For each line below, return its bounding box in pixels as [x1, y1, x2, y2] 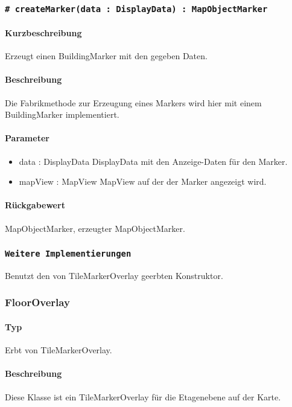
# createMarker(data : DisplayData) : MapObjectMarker [5, 4, 268, 14]
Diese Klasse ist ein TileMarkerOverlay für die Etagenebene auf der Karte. [5, 390, 281, 403]
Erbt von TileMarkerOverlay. [5, 344, 112, 356]
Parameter [5, 132, 49, 144]
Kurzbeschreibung [5, 27, 82, 39]
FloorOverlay [5, 295, 70, 310]
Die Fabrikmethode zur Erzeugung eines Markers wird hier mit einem [5, 96, 262, 109]
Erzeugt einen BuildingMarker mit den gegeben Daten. [5, 50, 208, 62]
